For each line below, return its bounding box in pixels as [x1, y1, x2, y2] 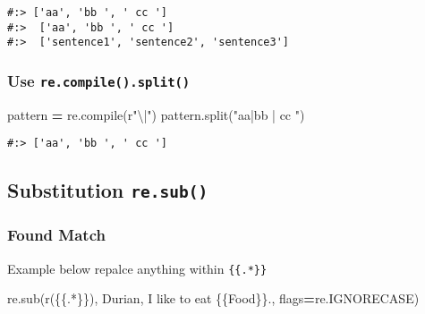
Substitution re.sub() [7, 176, 208, 204]
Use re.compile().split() [7, 69, 191, 91]
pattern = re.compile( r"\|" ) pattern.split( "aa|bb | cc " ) [7, 105, 305, 123]
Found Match [7, 224, 106, 246]
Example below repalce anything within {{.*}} [7, 259, 268, 277]
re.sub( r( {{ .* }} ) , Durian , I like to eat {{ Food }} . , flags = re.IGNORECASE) [7, 289, 420, 308]
